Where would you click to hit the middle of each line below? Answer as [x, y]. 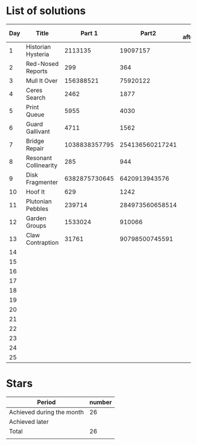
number [101, 402]
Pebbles [37, 208]
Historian [38, 47]
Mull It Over [42, 81]
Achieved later [29, 421]
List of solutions [46, 11]
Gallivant [38, 131]
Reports [37, 71]
